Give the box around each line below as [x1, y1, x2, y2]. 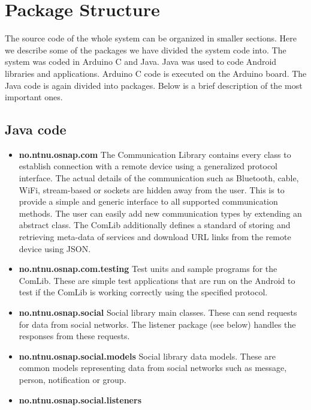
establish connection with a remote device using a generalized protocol [19, 160, 278, 172]
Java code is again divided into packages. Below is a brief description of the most [5, 79, 303, 91]
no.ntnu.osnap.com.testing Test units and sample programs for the [19, 262, 277, 275]
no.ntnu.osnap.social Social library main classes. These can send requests [19, 306, 297, 319]
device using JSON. [19, 242, 91, 255]
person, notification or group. [19, 373, 126, 385]
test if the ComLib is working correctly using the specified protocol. [19, 286, 268, 298]
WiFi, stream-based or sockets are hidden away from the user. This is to [19, 183, 285, 196]
